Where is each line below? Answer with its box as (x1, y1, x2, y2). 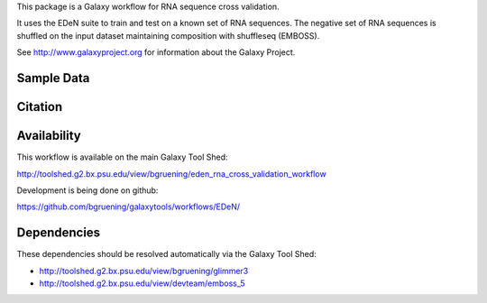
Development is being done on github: (16, 185, 159, 196)
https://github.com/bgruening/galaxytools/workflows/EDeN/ (16, 201, 241, 212)
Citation (16, 99, 63, 115)
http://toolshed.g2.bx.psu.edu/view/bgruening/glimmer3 (39, 265, 249, 276)
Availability (16, 128, 81, 143)
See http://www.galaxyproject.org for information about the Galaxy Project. (16, 47, 296, 58)
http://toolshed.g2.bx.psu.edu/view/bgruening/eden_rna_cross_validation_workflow (16, 168, 326, 179)
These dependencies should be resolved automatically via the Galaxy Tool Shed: (16, 249, 317, 260)
